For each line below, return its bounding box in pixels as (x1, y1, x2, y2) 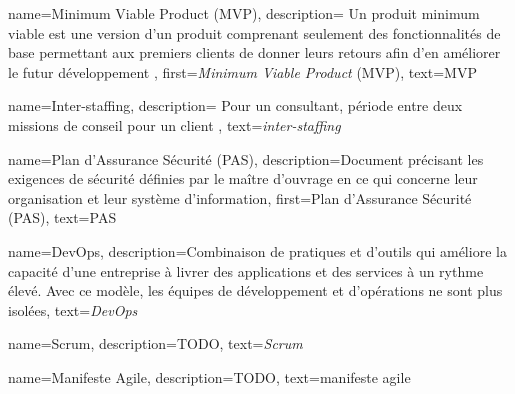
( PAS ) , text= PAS (8, 207, 117, 228)
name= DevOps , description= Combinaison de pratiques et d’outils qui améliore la (8, 240, 507, 261)
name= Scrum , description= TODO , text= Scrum (8, 333, 303, 354)
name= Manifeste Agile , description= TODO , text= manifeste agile (8, 366, 411, 387)
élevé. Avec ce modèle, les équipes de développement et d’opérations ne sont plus (8, 280, 503, 301)
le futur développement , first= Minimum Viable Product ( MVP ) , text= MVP (8, 61, 477, 82)
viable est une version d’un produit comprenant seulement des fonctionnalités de (8, 22, 501, 43)
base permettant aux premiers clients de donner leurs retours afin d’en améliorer (8, 42, 501, 63)
